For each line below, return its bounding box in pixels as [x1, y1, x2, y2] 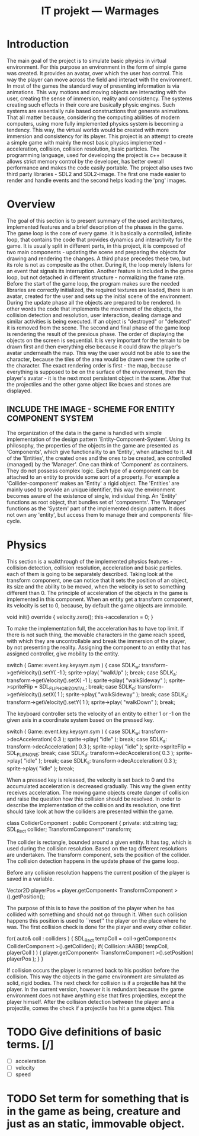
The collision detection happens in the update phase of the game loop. [7, 857, 179, 865]
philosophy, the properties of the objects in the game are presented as [7, 441, 179, 449]
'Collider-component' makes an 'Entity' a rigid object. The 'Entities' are [7, 479, 179, 487]
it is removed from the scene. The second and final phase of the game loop [7, 324, 191, 331]
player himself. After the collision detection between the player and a [7, 998, 175, 1005]
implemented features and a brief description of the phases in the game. [7, 223, 184, 231]
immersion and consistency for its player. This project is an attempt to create [7, 132, 194, 140]
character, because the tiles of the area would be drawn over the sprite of [7, 356, 187, 363]
